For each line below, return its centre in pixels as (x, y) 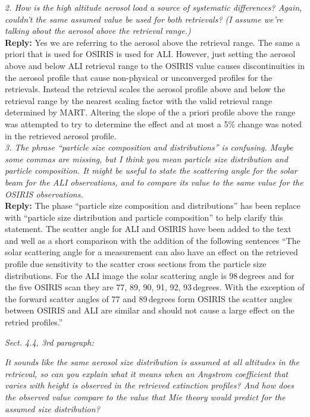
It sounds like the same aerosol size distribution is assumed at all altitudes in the (152, 362)
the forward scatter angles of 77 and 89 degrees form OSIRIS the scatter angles (148, 298)
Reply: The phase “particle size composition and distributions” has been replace (153, 206)
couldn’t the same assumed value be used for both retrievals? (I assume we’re (144, 19)
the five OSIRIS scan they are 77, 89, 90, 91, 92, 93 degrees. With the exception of (155, 287)
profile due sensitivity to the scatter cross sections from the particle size (136, 264)
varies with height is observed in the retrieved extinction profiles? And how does (149, 385)
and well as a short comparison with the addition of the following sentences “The (153, 240)
